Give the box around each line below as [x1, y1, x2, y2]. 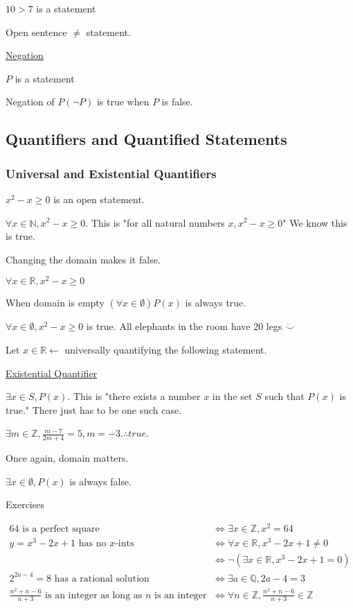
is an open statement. [53, 191, 145, 206]
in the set [212, 389, 253, 403]
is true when [96, 94, 150, 109]
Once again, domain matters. [6, 451, 129, 465]
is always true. [185, 295, 246, 310]
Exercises [6, 497, 44, 512]
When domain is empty [6, 295, 105, 310]
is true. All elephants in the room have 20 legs [86, 319, 282, 333]
